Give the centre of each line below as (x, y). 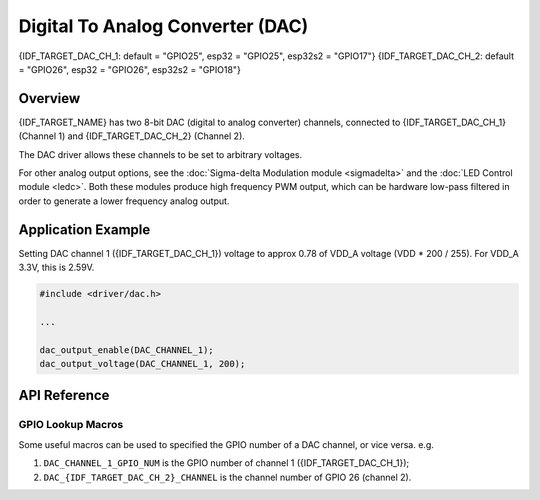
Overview (49, 98)
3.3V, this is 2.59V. (56, 267)
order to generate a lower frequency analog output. (124, 201)
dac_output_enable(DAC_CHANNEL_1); (126, 349)
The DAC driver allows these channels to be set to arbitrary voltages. (160, 154)
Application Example (84, 229)
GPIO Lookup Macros (71, 425)
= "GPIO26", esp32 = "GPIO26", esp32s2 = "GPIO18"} (130, 69)
